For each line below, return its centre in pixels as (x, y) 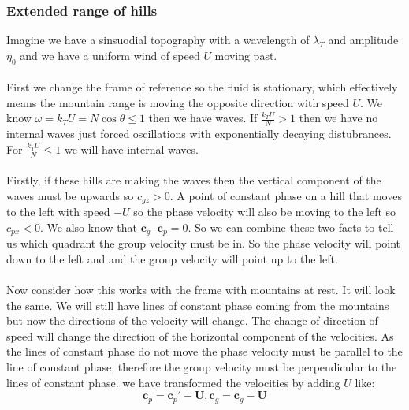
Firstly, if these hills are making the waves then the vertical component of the (194, 180)
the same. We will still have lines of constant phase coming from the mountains (198, 305)
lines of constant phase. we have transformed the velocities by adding (173, 382)
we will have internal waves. (131, 149)
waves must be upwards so (70, 195)
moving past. (246, 55)
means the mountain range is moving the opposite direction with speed (178, 102)
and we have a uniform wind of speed (110, 55)
